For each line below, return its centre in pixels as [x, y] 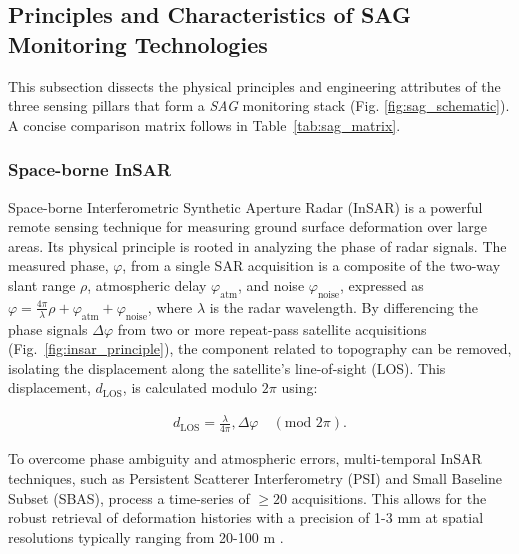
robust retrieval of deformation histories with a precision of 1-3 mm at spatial [246, 517]
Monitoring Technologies [138, 43]
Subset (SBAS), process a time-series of [129, 497]
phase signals [48, 328]
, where [170, 306]
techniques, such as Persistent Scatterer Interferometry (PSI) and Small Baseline [255, 477]
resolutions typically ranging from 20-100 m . [146, 536]
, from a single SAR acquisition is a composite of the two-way [311, 265]
